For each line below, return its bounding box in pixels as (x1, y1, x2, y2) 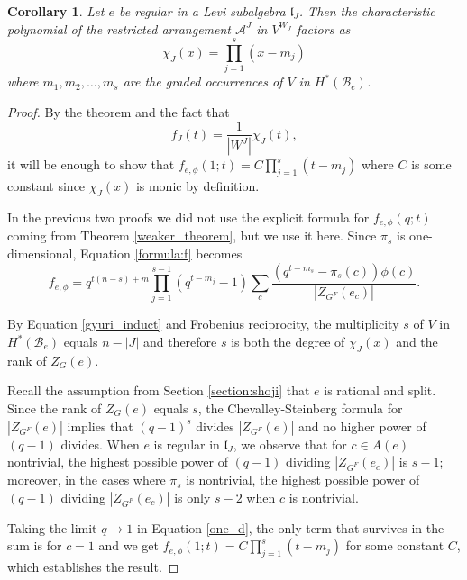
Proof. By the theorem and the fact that (7, 102, 230, 121)
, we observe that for (233, 434, 347, 453)
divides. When (60, 434, 140, 453)
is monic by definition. (135, 177, 260, 195)
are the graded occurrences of (123, 72, 283, 91)
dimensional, (7, 244, 77, 263)
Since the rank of (7, 398, 102, 417)
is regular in (153, 434, 220, 453)
